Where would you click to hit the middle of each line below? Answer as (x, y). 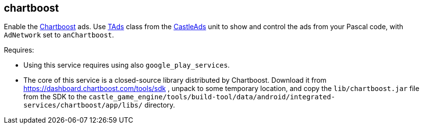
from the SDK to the (55, 97)
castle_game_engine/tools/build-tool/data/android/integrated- (212, 97)
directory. (160, 105)
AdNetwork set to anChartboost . (59, 35)
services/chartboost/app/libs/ (83, 105)
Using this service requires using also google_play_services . (127, 65)
